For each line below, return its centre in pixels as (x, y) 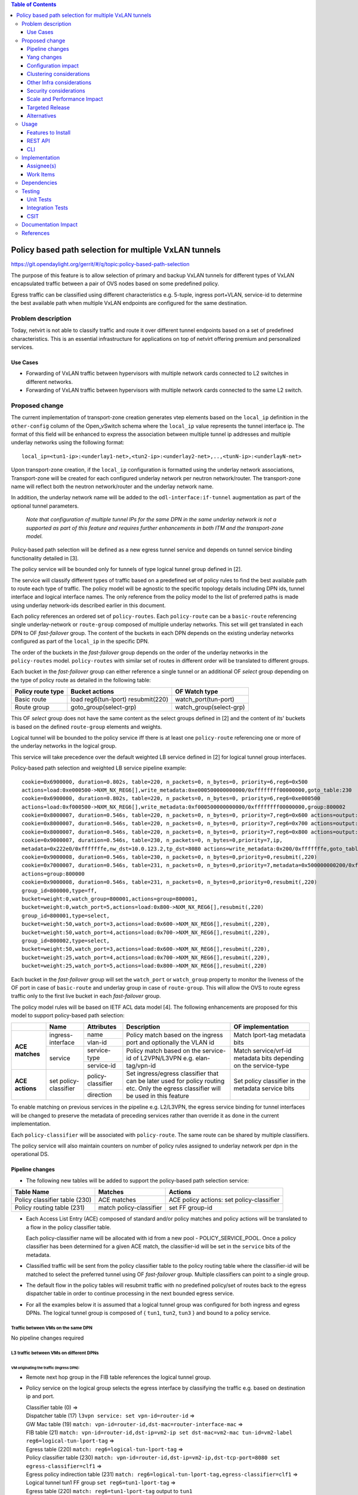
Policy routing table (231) (50, 1208)
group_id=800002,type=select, (66, 941)
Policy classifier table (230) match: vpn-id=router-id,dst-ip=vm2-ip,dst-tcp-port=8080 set (153, 1458)
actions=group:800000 (53, 874)
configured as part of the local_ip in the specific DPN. (80, 641)
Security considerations (56, 90)
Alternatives (42, 116)
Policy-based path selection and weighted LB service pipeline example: (99, 768)
